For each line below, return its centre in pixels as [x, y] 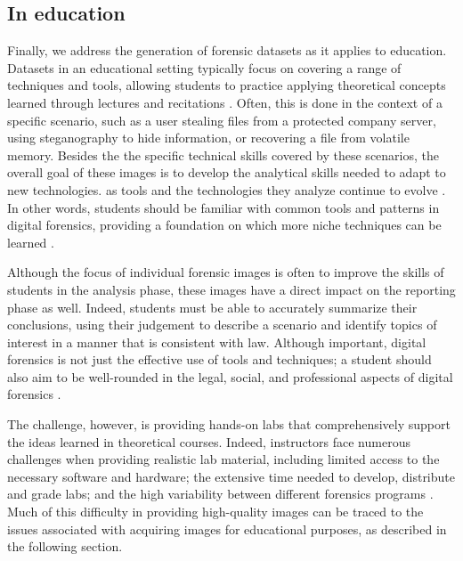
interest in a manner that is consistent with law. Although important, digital [217, 341]
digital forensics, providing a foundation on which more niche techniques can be [224, 225]
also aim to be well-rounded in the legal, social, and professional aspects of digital [230, 376]
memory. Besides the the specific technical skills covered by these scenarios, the [223, 154]
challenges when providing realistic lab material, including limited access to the [223, 459]
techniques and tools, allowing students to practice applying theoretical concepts [227, 85]
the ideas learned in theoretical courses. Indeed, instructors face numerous [209, 441]
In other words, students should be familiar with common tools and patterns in [223, 207]
